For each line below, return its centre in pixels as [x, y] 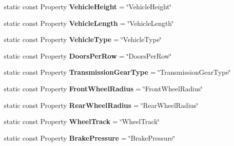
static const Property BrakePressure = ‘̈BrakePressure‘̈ [90, 137]
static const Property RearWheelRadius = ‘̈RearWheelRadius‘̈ [101, 105]
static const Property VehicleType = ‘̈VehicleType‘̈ [83, 39]
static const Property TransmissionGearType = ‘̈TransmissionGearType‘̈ [117, 72]
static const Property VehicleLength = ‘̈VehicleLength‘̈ [89, 23]
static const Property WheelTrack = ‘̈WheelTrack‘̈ [82, 121]
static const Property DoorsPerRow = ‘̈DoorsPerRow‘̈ [88, 55]
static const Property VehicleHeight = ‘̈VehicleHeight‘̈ [88, 6]
